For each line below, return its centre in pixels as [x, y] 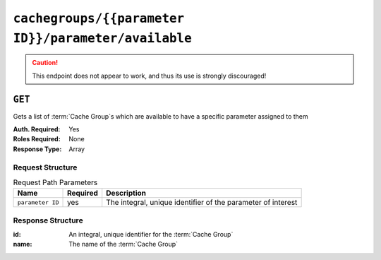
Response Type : [37, 149]
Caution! [45, 63]
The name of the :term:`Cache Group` [123, 244]
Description [126, 193]
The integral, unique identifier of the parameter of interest [202, 203]
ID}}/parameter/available [102, 38]
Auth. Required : [37, 129]
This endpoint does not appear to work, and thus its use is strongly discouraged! [149, 76]
